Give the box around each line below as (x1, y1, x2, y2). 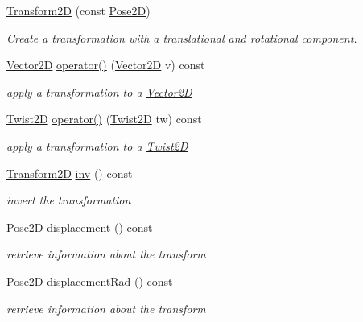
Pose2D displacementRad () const (6, 272, 173, 289)
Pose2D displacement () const (6, 218, 153, 235)
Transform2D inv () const (6, 164, 133, 181)
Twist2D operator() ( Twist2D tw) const (6, 110, 202, 127)
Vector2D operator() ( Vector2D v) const (6, 56, 205, 73)
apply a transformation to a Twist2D (6, 137, 188, 154)
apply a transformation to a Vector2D (6, 83, 192, 100)
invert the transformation (6, 192, 131, 208)
